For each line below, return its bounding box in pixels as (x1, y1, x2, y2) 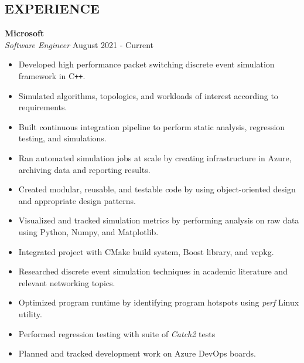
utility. (18, 307, 42, 320)
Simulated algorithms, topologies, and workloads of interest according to (18, 89, 278, 101)
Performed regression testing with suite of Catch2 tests (18, 327, 216, 340)
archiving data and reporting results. (18, 163, 151, 175)
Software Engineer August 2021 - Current (5, 38, 153, 50)
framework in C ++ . (18, 69, 86, 82)
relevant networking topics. (18, 276, 115, 289)
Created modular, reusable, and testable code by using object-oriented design (18, 183, 296, 195)
